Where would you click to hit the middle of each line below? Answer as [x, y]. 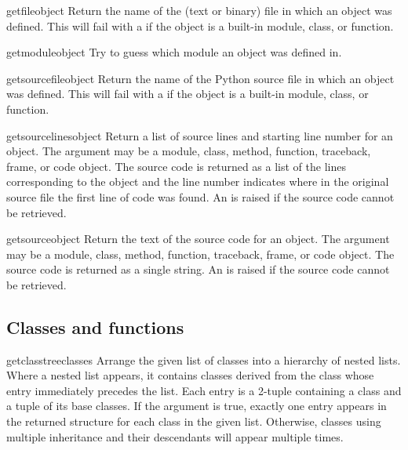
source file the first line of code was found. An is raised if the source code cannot [200, 196]
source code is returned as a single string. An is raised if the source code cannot [198, 269]
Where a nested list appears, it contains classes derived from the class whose [190, 375]
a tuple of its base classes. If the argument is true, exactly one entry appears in [197, 406]
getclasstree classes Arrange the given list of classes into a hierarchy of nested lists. [204, 359]
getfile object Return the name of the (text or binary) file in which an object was [199, 10]
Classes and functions [95, 327]
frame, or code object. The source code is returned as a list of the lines [176, 166]
